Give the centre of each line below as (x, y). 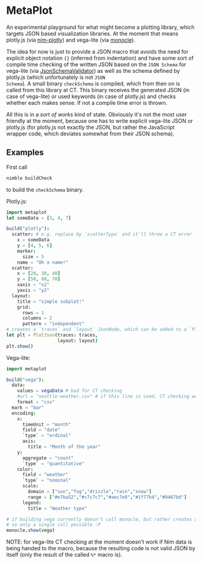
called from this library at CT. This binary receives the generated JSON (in (98, 90)
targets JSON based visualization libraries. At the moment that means (92, 33)
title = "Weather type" (57, 508)
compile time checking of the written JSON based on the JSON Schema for (96, 64)
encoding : (24, 413)
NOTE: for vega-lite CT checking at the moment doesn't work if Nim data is (99, 542)
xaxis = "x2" (33, 285)
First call (17, 167)
